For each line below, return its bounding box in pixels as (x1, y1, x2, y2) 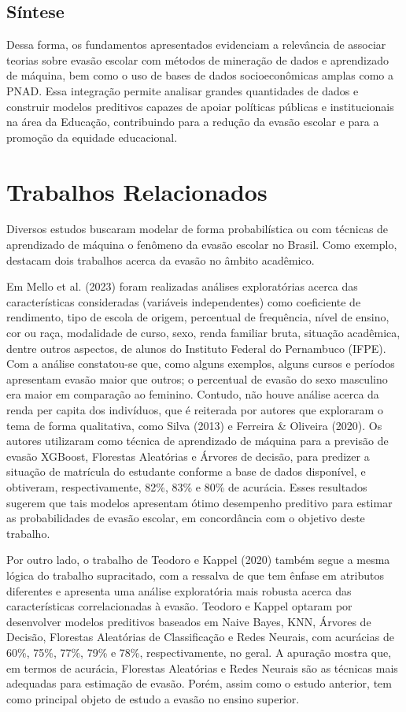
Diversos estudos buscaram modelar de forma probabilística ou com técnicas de (6, 221, 389, 237)
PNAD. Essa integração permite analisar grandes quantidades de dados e (6, 82, 359, 98)
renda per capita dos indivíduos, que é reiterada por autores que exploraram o (6, 402, 383, 418)
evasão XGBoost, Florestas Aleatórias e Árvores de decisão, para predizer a (6, 447, 370, 464)
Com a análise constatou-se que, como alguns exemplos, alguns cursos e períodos (6, 355, 395, 372)
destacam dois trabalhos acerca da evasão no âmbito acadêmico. (6, 251, 315, 268)
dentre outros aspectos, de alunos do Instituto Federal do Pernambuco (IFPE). (6, 339, 386, 356)
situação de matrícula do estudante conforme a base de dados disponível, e (6, 463, 366, 480)
